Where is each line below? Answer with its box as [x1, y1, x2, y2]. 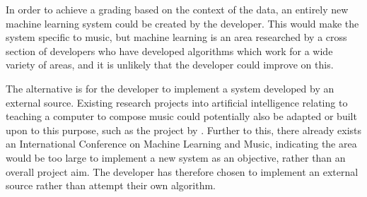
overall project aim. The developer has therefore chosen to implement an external [6, 164, 359, 179]
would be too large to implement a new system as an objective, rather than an [6, 150, 346, 165]
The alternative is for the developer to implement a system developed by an [6, 80, 334, 95]
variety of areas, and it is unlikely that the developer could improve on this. [6, 57, 334, 72]
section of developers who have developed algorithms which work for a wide [6, 43, 333, 58]
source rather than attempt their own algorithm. [6, 178, 216, 193]
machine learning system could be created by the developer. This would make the [6, 16, 359, 30]
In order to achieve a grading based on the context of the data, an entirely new [6, 2, 349, 16]
